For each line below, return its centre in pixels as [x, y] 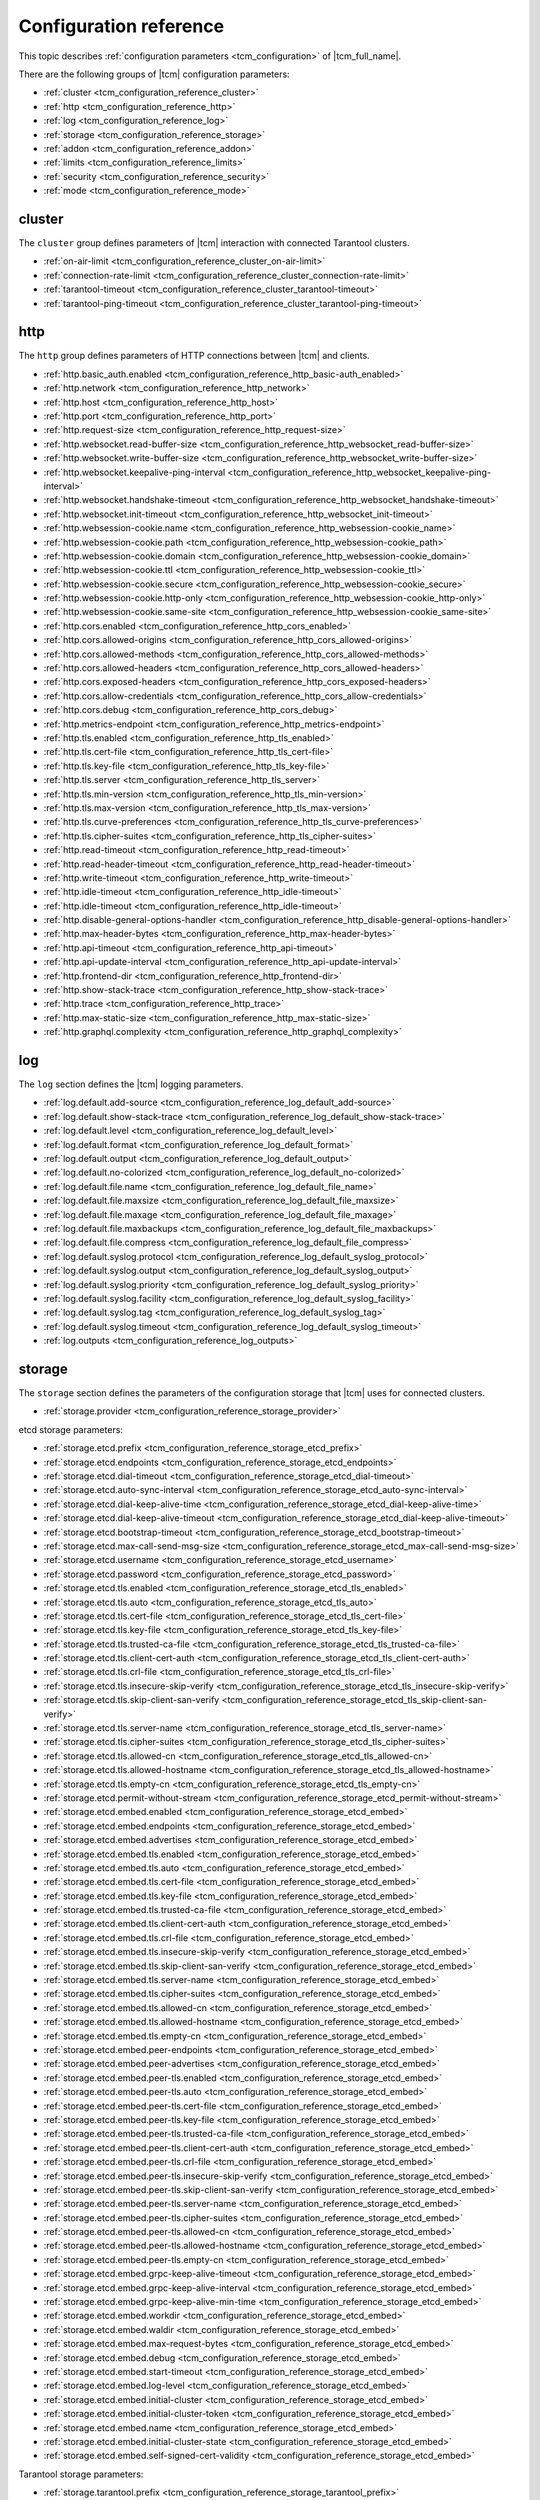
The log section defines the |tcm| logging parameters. [131, 1084]
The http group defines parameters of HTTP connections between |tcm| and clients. [194, 356]
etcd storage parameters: [71, 1429]
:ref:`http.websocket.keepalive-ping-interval [134, 472]
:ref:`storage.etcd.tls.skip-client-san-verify [131, 1700]
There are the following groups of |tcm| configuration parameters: [154, 74]
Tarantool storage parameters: [81, 2474]
